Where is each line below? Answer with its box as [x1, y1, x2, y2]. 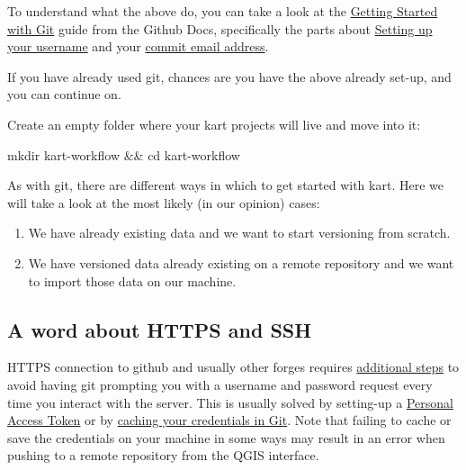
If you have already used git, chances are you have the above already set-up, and [7, 67, 452, 86]
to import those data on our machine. [28, 271, 237, 290]
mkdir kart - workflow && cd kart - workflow [7, 145, 240, 164]
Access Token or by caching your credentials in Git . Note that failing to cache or [7, 411, 452, 429]
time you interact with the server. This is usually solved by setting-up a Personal [7, 393, 453, 411]
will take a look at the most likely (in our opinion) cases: [7, 193, 320, 212]
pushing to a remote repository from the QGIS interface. [7, 446, 319, 465]
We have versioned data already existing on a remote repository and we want [28, 253, 454, 272]
